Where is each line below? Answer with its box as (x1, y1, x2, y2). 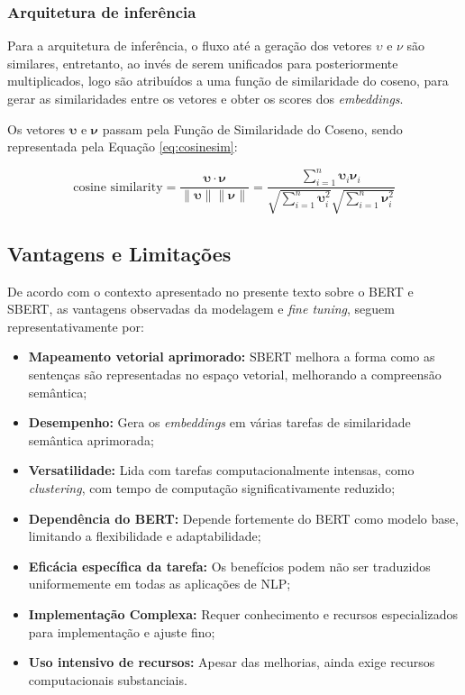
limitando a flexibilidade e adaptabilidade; (28, 526, 261, 545)
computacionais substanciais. (28, 670, 187, 689)
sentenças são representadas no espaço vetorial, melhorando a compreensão (28, 365, 442, 384)
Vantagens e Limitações (7, 239, 232, 267)
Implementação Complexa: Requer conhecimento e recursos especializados (28, 605, 459, 624)
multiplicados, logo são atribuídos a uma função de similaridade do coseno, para (7, 71, 449, 90)
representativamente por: (7, 316, 144, 335)
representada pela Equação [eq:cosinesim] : (7, 137, 238, 156)
